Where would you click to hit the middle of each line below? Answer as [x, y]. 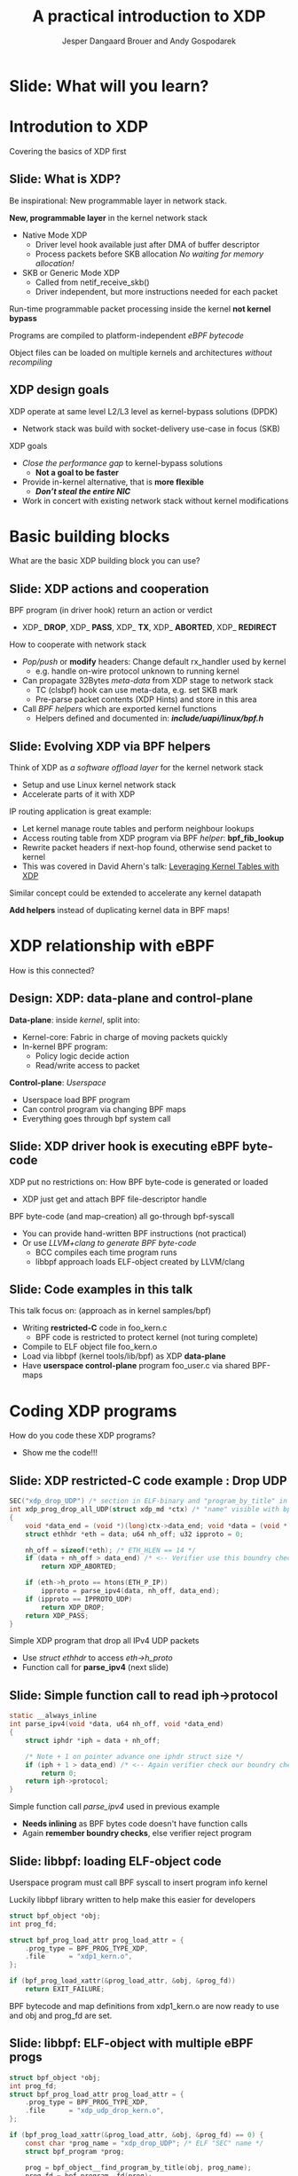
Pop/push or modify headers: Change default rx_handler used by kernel [154, 662]
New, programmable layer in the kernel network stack [109, 217]
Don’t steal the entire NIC [83, 491]
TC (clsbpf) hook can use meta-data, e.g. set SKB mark [137, 690]
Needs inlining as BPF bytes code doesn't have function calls [135, 1824]
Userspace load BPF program [76, 1100]
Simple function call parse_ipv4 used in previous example [114, 1807]
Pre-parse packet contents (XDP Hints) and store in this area [146, 699]
